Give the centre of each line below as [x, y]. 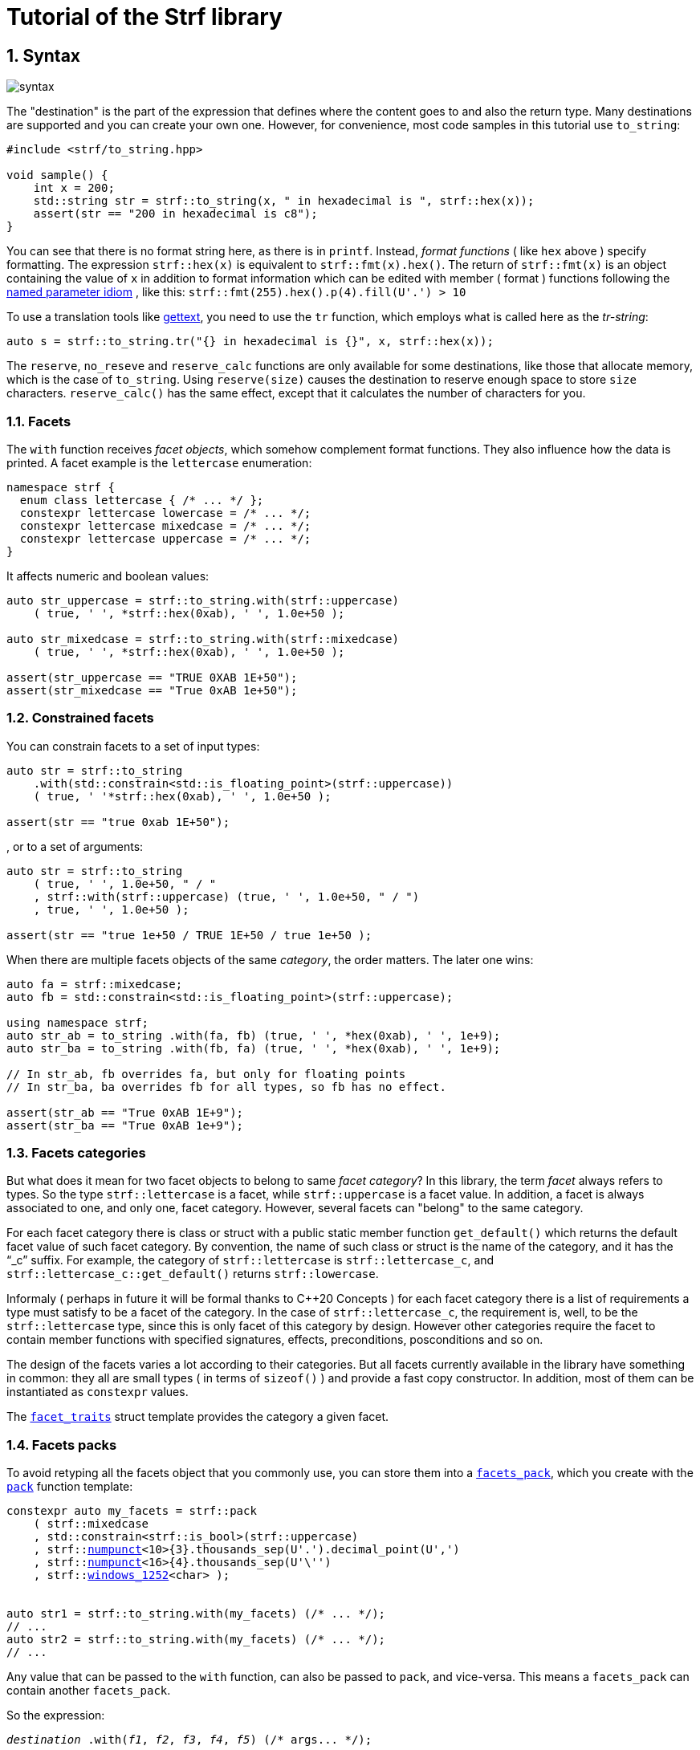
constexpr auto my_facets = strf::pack [132, 1511]
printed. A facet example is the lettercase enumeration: [159, 462]
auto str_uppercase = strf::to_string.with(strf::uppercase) [203, 600]
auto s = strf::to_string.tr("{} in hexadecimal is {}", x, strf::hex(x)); [250, 342]
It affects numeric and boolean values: [108, 576]
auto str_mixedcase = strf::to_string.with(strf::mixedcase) [203, 639]
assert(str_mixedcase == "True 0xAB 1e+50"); [152, 690]
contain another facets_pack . [89, 1691]
